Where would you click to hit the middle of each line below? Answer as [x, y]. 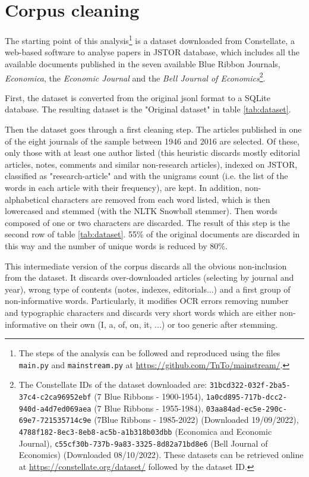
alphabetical [27, 199]
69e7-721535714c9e [55, 421]
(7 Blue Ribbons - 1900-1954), [149, 396]
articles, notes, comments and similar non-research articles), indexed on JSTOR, [151, 164]
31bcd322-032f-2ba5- [250, 386]
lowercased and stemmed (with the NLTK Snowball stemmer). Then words [141, 211]
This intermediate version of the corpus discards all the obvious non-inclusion [146, 266]
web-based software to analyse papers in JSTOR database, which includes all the [152, 52]
